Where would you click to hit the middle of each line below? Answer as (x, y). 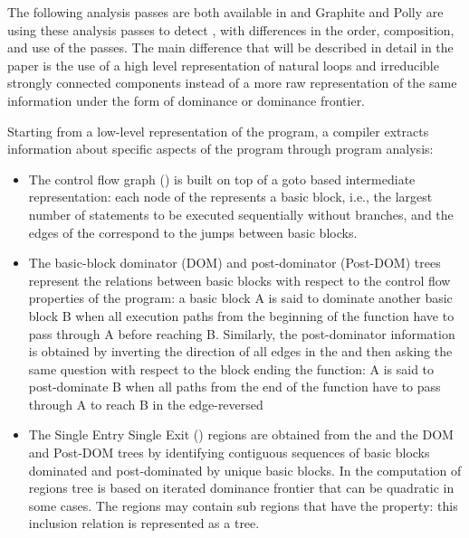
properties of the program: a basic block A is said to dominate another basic (240, 298)
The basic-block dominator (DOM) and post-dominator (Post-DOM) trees (234, 263)
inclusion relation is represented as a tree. (144, 523)
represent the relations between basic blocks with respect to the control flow (239, 280)
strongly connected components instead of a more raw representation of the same (232, 83)
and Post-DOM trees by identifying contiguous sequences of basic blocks (229, 453)
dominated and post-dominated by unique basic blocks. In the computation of (245, 470)
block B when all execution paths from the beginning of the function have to (241, 315)
